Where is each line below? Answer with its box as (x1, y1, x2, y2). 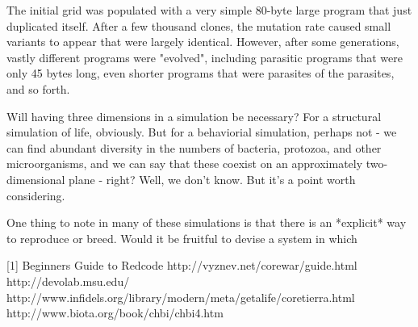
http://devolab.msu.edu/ (6, 272, 130, 289)
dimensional (6, 170, 65, 187)
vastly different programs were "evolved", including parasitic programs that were (6, 48, 403, 65)
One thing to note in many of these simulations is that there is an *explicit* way (6, 214, 407, 231)
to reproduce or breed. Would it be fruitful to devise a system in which (6, 229, 357, 246)
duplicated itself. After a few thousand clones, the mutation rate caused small (6, 17, 391, 34)
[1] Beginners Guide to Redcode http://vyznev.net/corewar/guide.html (6, 257, 357, 274)
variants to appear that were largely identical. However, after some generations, (6, 33, 399, 50)
